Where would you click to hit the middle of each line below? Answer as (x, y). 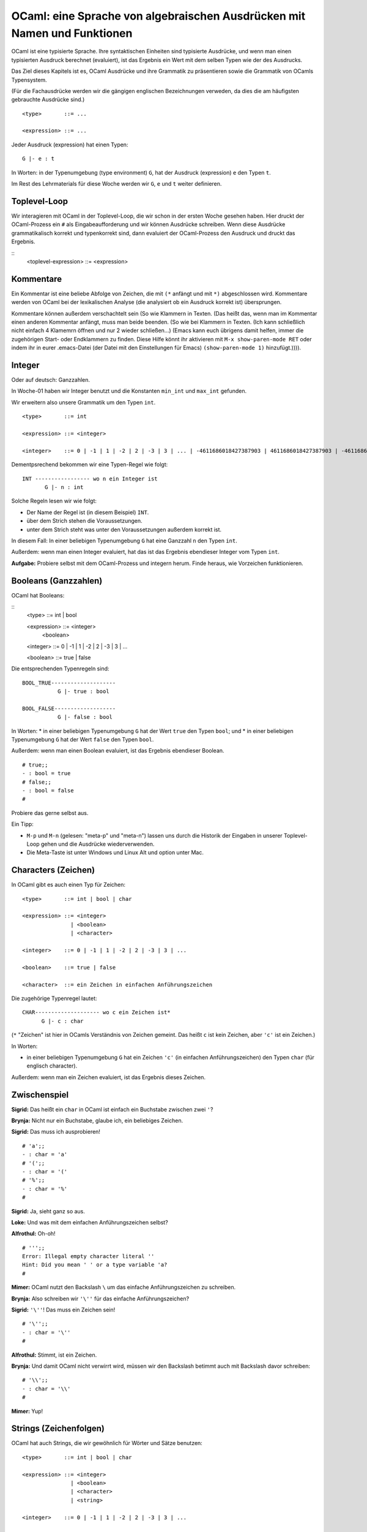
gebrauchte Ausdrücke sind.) (48, 100)
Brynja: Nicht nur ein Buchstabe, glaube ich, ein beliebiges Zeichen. (97, 1120)
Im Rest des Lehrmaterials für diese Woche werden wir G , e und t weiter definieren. (117, 184)
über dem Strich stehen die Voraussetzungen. (85, 521)
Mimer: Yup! (27, 1411)
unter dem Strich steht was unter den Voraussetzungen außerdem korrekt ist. (124, 529)
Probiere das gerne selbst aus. (50, 813)
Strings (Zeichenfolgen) (58, 1429)
